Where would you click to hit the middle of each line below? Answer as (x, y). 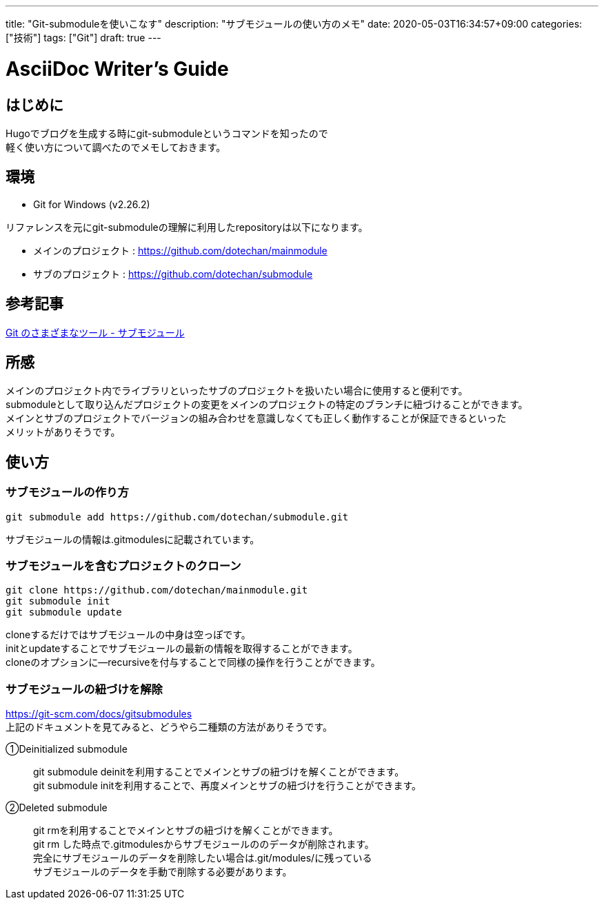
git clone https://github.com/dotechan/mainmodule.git (157, 590)
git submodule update (64, 612)
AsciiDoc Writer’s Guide (117, 69)
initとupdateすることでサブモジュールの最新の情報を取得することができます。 (182, 649)
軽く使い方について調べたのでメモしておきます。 (116, 147)
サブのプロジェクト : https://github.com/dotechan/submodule (173, 274)
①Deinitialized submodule (67, 749)
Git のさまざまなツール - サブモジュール (95, 332)
